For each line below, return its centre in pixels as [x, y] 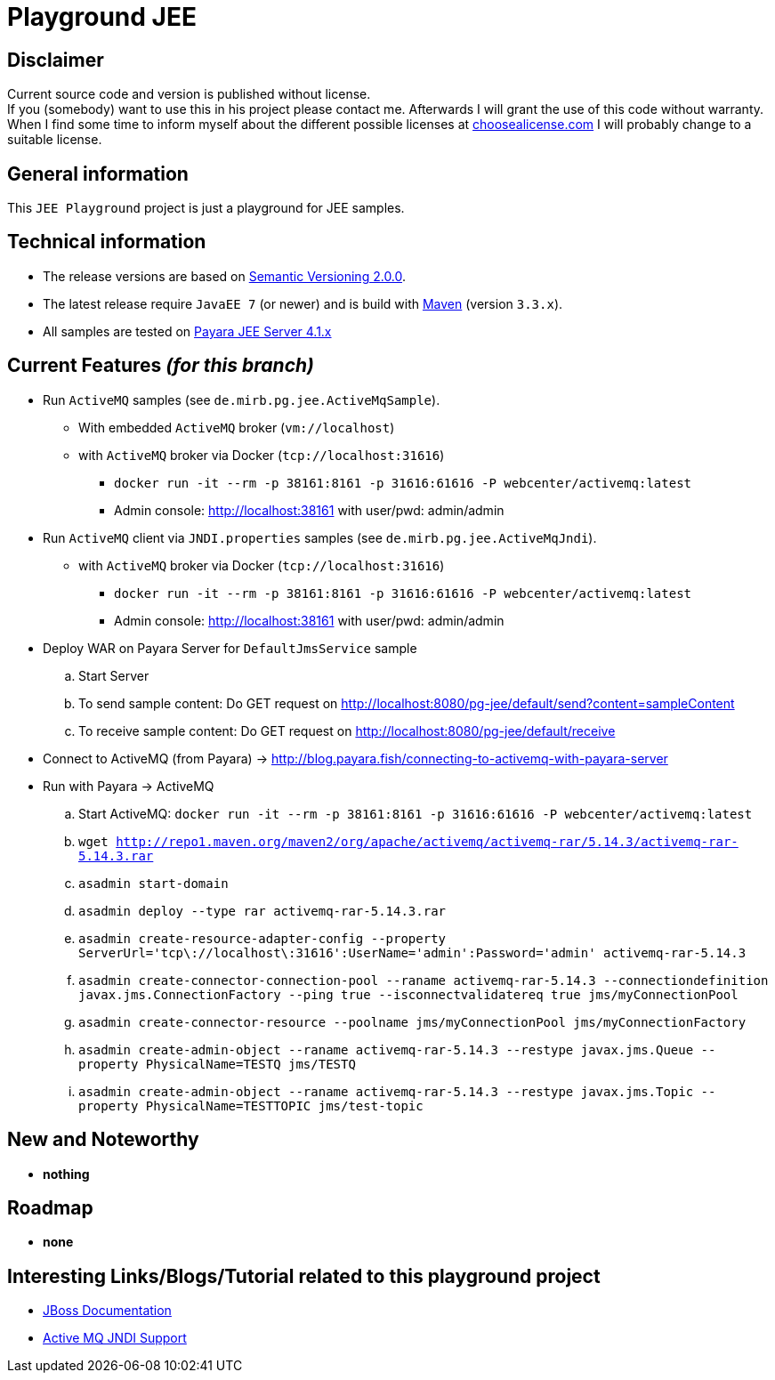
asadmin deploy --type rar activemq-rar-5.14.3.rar [262, 911]
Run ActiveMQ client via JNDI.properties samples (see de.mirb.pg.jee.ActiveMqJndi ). [320, 537]
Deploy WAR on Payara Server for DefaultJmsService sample [230, 648]
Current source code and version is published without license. [189, 94]
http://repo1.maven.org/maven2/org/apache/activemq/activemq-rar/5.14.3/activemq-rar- [427, 841]
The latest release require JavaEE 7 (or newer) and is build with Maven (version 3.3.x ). [303, 303]
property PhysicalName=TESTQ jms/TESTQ [217, 1064]
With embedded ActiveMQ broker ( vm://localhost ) [237, 427]
